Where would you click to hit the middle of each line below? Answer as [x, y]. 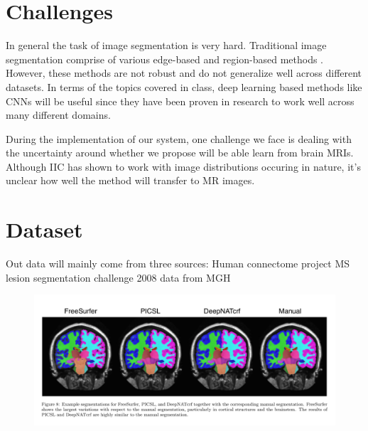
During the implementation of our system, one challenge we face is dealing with [179, 138]
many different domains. [58, 115]
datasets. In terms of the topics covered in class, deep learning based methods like [184, 86]
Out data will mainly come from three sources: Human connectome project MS [178, 264]
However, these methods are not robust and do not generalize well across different [184, 73]
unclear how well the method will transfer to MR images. [130, 180]
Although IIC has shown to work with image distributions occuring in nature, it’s [183, 166]
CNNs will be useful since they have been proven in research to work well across [180, 101]
